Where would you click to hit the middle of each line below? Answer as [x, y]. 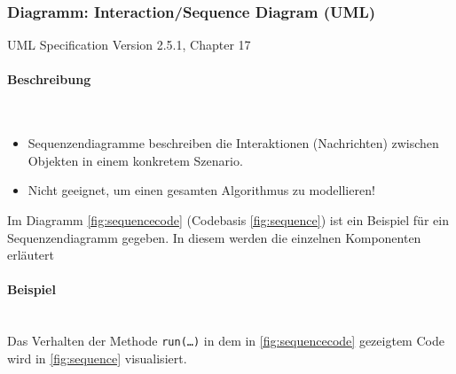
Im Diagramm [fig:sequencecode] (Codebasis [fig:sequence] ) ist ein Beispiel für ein [228, 219]
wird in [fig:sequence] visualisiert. [97, 358]
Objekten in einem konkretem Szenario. [135, 160]
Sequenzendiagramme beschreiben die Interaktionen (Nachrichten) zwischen [233, 143]
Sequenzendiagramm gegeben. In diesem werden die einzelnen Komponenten [214, 237]
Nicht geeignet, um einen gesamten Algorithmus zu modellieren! [201, 190]
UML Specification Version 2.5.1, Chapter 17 [129, 45]
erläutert [31, 255]
